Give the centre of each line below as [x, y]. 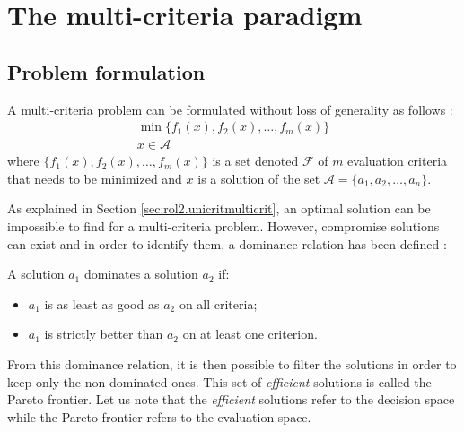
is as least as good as [102, 303]
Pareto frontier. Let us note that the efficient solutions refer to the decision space [231, 399]
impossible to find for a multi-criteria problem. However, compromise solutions [223, 226]
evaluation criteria [398, 161]
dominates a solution [141, 274]
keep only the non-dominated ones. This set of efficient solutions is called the [219, 381]
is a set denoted [255, 161]
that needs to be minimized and [95, 178]
